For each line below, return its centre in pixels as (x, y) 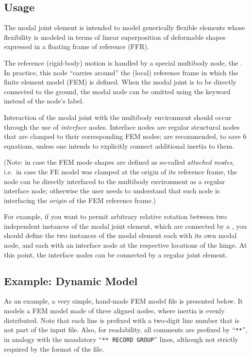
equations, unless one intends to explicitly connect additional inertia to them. (119, 145)
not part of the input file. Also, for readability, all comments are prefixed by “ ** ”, (126, 330)
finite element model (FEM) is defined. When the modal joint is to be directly (120, 82)
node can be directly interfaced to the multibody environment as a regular (115, 181)
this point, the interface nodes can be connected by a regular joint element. (116, 254)
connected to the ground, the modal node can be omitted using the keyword (117, 91)
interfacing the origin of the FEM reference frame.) (80, 200)
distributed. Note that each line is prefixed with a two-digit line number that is (122, 320)
